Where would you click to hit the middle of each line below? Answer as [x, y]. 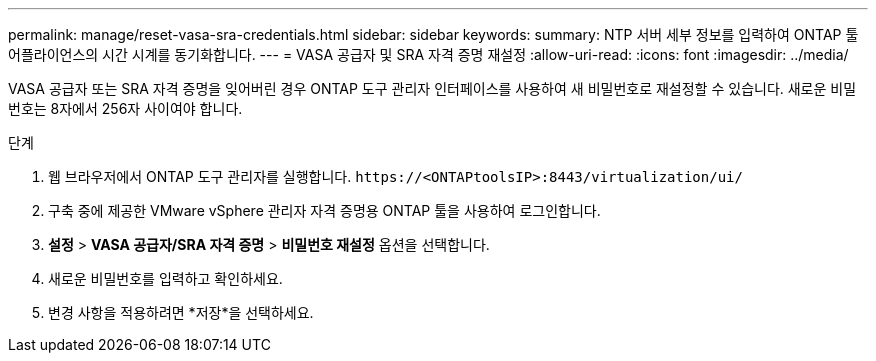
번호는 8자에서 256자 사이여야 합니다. [125, 108]
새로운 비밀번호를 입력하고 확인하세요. [165, 278]
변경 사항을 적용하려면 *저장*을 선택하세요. [181, 312]
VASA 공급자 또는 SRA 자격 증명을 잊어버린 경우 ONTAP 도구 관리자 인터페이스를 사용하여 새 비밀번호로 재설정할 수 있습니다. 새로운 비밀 [432, 88]
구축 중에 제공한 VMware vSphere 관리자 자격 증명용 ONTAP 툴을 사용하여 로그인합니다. [324, 210]
